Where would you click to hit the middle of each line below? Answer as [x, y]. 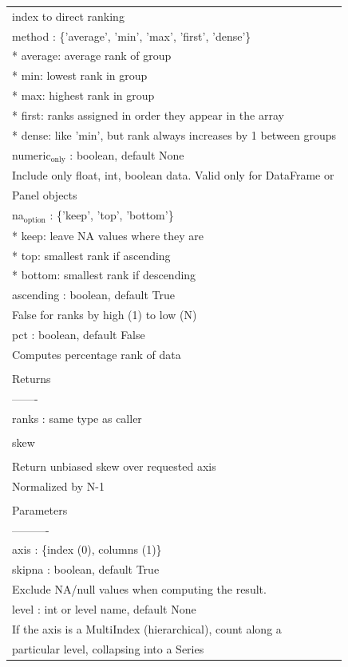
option [35, 220]
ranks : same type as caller [77, 418]
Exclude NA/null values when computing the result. [139, 589]
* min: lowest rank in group [80, 75]
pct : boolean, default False [79, 334]
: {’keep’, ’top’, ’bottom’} [112, 215]
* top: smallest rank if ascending [91, 255]
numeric [32, 154]
